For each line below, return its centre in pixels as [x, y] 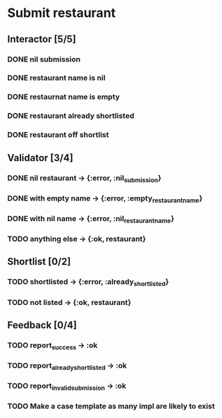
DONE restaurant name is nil [56, 78]
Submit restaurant [62, 13]
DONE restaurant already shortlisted [71, 116]
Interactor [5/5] [42, 39]
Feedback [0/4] [42, 325]
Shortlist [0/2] [39, 262]
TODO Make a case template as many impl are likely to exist [111, 406]
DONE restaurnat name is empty [63, 97]
